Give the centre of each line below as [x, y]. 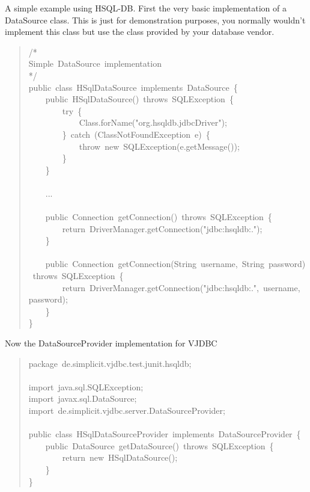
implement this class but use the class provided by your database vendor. [140, 32]
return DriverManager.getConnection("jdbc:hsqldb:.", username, [181, 287]
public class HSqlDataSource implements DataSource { [133, 87]
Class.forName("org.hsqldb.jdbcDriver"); [153, 122]
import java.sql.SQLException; [86, 386]
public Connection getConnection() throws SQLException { [159, 217]
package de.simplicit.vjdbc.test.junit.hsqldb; [110, 363]
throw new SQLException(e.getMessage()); [159, 146]
